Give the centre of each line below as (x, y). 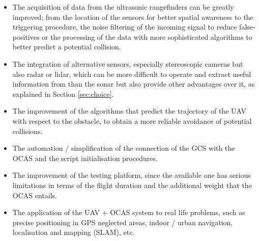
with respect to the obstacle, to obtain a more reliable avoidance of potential (132, 120)
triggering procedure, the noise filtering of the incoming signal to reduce (125, 27)
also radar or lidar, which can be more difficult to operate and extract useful (132, 74)
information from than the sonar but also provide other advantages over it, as (134, 84)
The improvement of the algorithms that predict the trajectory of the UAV (129, 111)
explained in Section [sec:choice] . (63, 93)
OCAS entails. (35, 195)
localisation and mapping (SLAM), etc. (74, 232)
